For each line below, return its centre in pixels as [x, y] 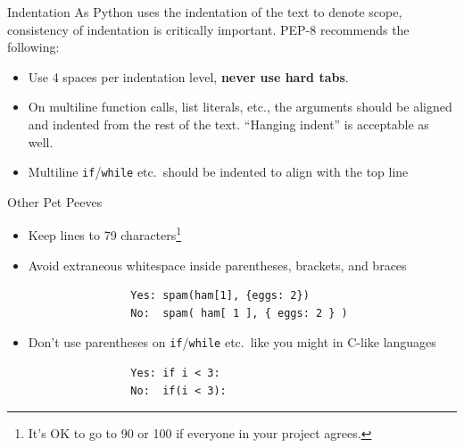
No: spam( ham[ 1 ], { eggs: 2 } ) [239, 313]
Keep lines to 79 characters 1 [105, 234]
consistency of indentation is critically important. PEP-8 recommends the [208, 29]
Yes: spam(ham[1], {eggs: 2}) [220, 296]
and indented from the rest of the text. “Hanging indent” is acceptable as [228, 124]
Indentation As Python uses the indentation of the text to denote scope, [205, 12]
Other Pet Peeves [55, 201]
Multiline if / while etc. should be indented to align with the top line [218, 172]
